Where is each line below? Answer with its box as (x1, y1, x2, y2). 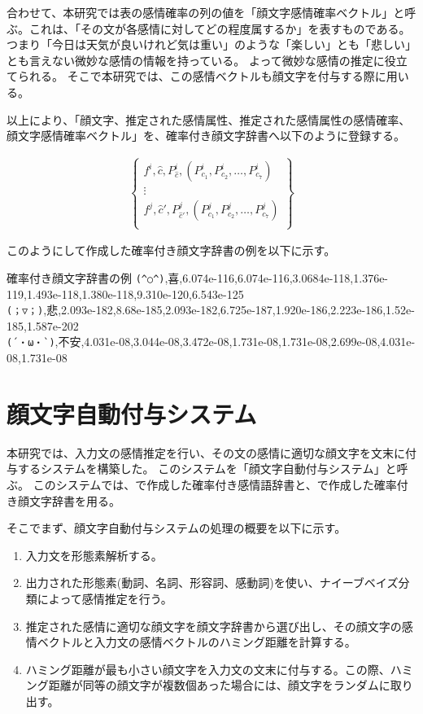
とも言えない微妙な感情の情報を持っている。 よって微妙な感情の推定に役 (7, 51, 396, 68)
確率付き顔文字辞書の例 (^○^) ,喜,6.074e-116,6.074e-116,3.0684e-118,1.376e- (7, 269, 389, 286)
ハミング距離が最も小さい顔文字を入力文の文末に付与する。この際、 (25, 660, 390, 677)
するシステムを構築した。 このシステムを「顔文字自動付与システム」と (17, 460, 397, 477)
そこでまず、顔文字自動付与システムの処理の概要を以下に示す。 (7, 519, 347, 537)
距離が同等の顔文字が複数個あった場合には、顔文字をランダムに (48, 677, 390, 694)
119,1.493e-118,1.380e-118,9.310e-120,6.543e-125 (7, 285, 244, 302)
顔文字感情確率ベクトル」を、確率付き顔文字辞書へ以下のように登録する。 (7, 127, 405, 144)
